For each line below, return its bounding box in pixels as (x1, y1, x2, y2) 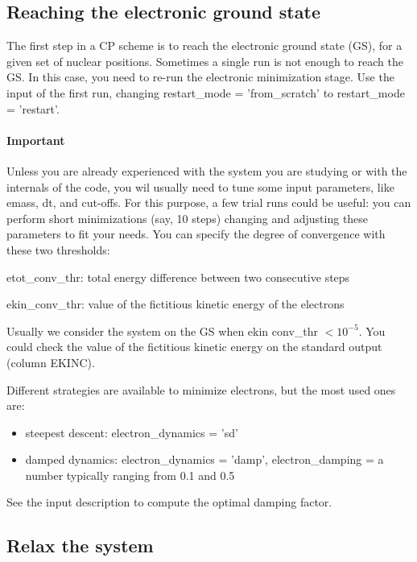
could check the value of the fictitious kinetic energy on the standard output (6, 338, 382, 355)
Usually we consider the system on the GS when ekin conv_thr (6, 322, 319, 339)
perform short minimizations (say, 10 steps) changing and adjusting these (6, 209, 369, 226)
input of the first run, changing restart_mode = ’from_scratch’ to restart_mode (6, 84, 405, 101)
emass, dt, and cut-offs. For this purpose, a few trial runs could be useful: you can (6, 194, 411, 211)
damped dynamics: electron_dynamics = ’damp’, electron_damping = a (25, 451, 384, 468)
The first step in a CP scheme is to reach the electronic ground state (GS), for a (6, 37, 403, 54)
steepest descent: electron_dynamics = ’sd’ (25, 424, 238, 440)
